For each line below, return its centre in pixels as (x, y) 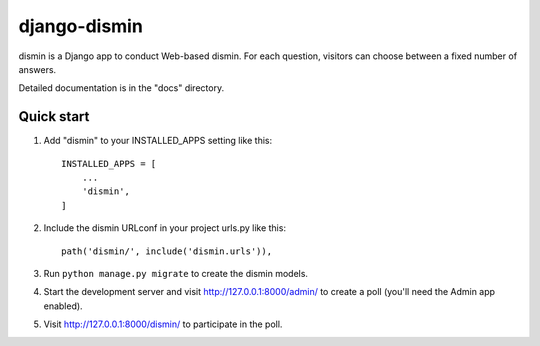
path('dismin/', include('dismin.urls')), (167, 251)
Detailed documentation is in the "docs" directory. (121, 88)
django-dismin (81, 26)
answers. (37, 69)
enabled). (63, 306)
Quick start (54, 116)
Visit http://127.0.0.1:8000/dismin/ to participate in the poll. (163, 324)
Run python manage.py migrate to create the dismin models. (176, 273)
